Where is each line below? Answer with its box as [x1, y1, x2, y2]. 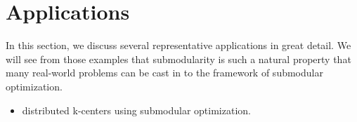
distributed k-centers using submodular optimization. [22, 102, 251, 117]
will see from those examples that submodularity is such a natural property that [6, 51, 351, 66]
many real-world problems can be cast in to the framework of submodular [6, 65, 323, 80]
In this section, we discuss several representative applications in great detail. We [6, 38, 351, 53]
